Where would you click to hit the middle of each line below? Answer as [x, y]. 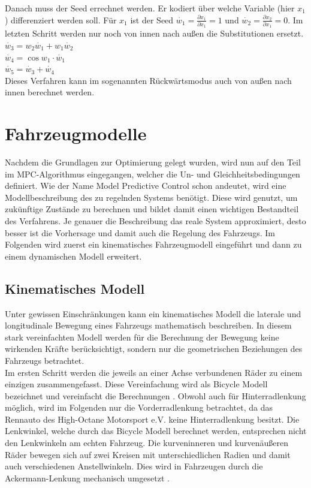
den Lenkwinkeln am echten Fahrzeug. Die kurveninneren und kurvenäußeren [147, 443]
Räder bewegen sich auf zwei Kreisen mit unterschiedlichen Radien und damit [148, 454]
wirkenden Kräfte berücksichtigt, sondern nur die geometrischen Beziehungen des [154, 349]
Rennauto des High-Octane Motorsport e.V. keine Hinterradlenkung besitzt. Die [152, 419]
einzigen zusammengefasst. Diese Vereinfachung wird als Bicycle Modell [136, 384]
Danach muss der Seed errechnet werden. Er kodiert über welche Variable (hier [150, 8]
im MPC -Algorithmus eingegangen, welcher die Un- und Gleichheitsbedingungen [153, 174]
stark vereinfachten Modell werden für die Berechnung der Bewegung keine [142, 337]
